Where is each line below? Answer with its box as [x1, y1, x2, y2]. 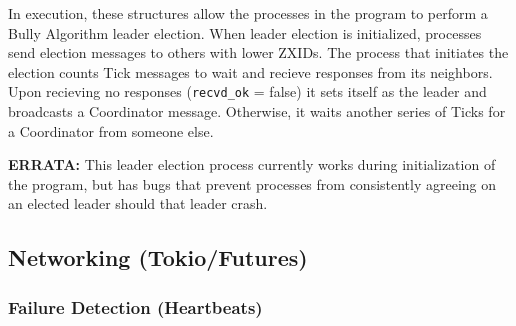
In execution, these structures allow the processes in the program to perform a [8, 3, 488, 23]
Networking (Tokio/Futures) [8, 242, 308, 273]
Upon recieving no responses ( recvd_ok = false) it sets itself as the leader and [8, 81, 487, 102]
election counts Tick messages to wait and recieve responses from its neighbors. [8, 61, 493, 82]
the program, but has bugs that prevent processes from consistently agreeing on [8, 173, 497, 194]
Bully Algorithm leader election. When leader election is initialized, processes [8, 22, 482, 43]
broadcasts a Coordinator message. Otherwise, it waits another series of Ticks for [8, 101, 506, 122]
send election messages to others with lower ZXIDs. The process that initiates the [8, 42, 509, 63]
